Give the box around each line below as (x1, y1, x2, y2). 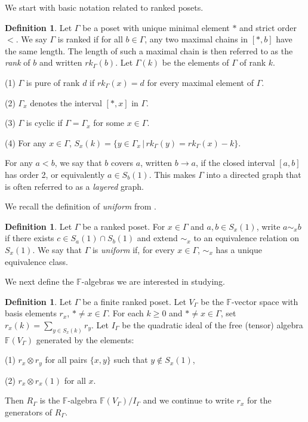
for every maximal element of (147, 76, 254, 88)
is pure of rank (26, 76, 80, 88)
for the (247, 394, 272, 406)
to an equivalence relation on (193, 232, 299, 244)
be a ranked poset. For (82, 220, 165, 232)
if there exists (5, 232, 54, 244)
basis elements (5, 307, 57, 319)
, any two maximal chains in (144, 33, 248, 45)
